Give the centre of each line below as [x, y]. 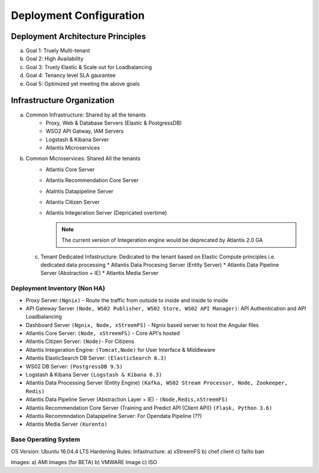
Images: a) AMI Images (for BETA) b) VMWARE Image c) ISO [84, 462]
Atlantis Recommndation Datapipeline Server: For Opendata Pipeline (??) [114, 416]
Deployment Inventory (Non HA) [58, 289]
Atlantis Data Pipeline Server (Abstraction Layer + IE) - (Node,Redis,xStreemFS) [127, 400]
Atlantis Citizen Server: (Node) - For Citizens [80, 341]
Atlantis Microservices [73, 148]
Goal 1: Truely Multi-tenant [58, 51]
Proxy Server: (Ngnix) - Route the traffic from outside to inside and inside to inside [127, 300]
